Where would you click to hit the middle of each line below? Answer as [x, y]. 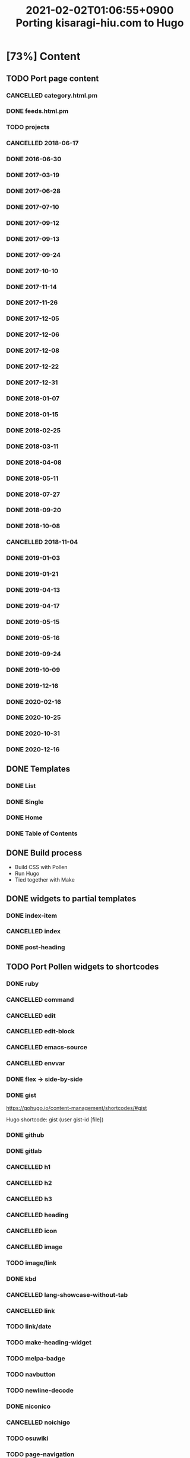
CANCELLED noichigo [38, 1422]
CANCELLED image [34, 1247]
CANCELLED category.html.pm [52, 95]
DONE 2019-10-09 [33, 670]
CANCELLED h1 [28, 1167]
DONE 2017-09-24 [34, 255]
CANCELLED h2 [29, 1183]
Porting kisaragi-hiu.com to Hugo [100, 23]
